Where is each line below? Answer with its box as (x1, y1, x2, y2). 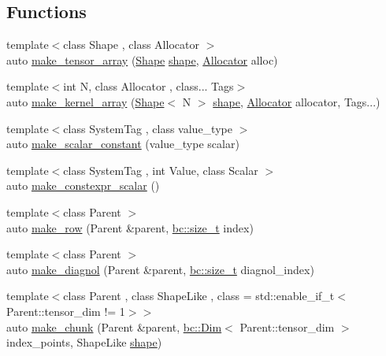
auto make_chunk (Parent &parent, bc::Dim (6, 318, 222, 335)
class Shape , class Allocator (63, 36, 199, 53)
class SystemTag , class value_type (63, 120, 232, 136)
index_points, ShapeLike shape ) (6, 334, 162, 350)
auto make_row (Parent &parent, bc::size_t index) (6, 219, 254, 235)
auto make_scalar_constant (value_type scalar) (6, 135, 239, 152)
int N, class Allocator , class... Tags (63, 78, 234, 95)
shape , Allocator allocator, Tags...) (213, 93, 380, 109)
